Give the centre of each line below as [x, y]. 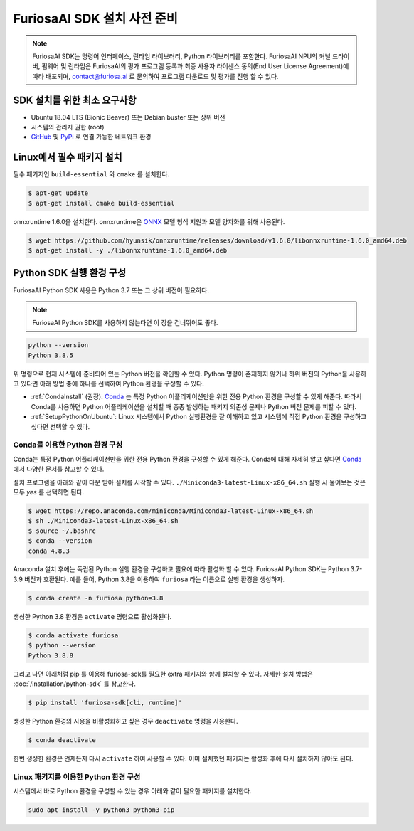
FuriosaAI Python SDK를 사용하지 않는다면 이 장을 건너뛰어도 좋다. [125, 323]
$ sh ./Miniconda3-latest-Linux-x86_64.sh [103, 521]
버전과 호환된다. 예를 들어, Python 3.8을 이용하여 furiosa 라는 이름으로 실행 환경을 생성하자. [154, 579]
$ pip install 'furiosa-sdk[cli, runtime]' [105, 702]
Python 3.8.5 [51, 355]
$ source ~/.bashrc [62, 531]
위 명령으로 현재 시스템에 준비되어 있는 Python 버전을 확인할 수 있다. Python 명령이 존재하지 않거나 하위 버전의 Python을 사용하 [190, 374]
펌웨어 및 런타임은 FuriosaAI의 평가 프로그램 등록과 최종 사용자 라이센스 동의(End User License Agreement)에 [195, 66]
